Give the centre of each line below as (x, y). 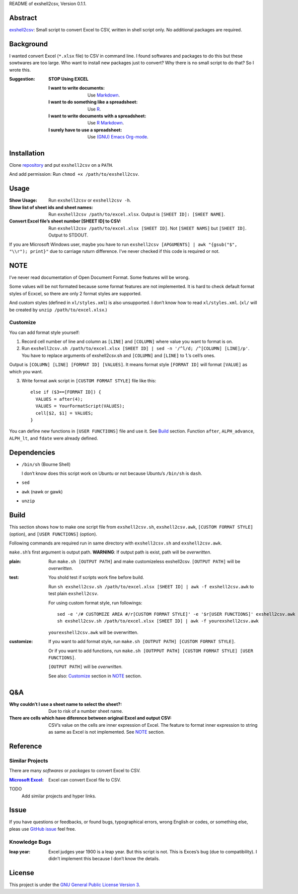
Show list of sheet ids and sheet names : (51, 207)
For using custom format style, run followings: (95, 603)
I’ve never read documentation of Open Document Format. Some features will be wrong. (99, 277)
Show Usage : (23, 200)
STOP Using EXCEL (69, 79)
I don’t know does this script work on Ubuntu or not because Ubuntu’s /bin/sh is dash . (112, 473)
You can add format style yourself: (44, 332)
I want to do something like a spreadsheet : (93, 102)
